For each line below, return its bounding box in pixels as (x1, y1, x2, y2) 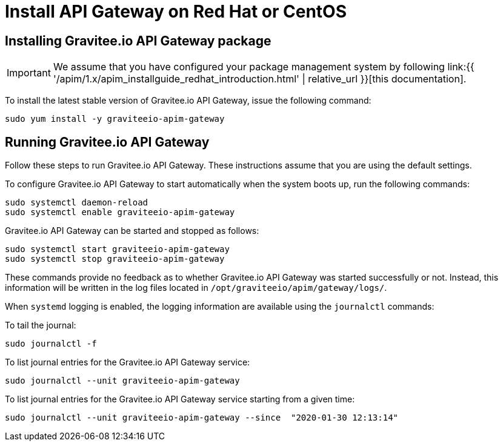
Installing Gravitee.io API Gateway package (5, 33, 271, 48)
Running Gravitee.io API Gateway (5, 134, 210, 150)
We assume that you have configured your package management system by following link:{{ (53, 61, 475, 73)
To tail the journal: (5, 320, 76, 331)
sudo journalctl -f (5, 339, 97, 349)
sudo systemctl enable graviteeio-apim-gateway (5, 207, 235, 218)
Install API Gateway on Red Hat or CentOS (5, 1, 347, 22)
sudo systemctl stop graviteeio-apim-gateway (5, 254, 225, 264)
